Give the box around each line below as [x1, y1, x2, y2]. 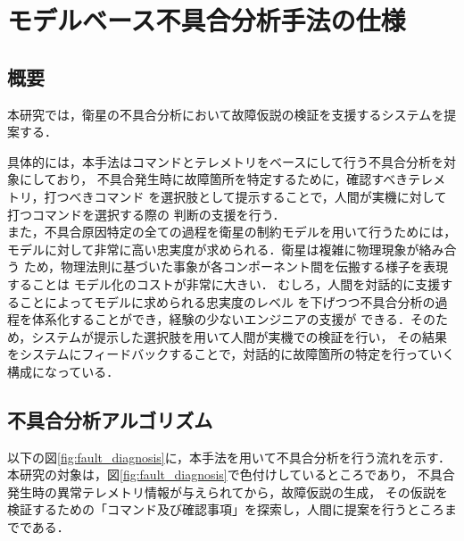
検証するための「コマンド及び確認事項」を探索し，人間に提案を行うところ [7, 500, 444, 519]
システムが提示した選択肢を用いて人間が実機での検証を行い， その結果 [31, 327, 448, 345]
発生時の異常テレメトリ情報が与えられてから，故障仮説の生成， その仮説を [7, 482, 448, 501]
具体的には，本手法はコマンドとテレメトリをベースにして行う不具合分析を [7, 152, 443, 171]
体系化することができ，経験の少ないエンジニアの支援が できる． [31, 310, 410, 329]
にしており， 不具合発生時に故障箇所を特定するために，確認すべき [19, 170, 409, 188]
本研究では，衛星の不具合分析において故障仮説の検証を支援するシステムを [7, 104, 444, 123]
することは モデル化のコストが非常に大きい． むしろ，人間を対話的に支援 [7, 274, 441, 293]
